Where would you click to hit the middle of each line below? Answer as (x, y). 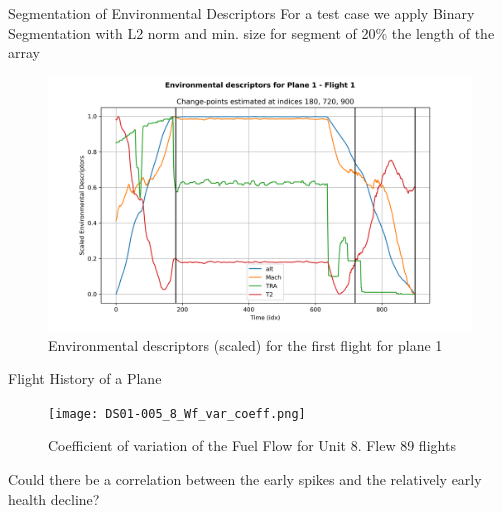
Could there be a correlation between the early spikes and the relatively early (245, 479)
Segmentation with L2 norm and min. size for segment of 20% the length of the (251, 32)
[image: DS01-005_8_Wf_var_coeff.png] (177, 413)
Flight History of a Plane (85, 378)
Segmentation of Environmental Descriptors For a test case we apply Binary (241, 13)
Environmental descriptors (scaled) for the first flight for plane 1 (245, 344)
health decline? (54, 498)
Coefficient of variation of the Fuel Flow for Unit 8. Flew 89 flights (252, 445)
